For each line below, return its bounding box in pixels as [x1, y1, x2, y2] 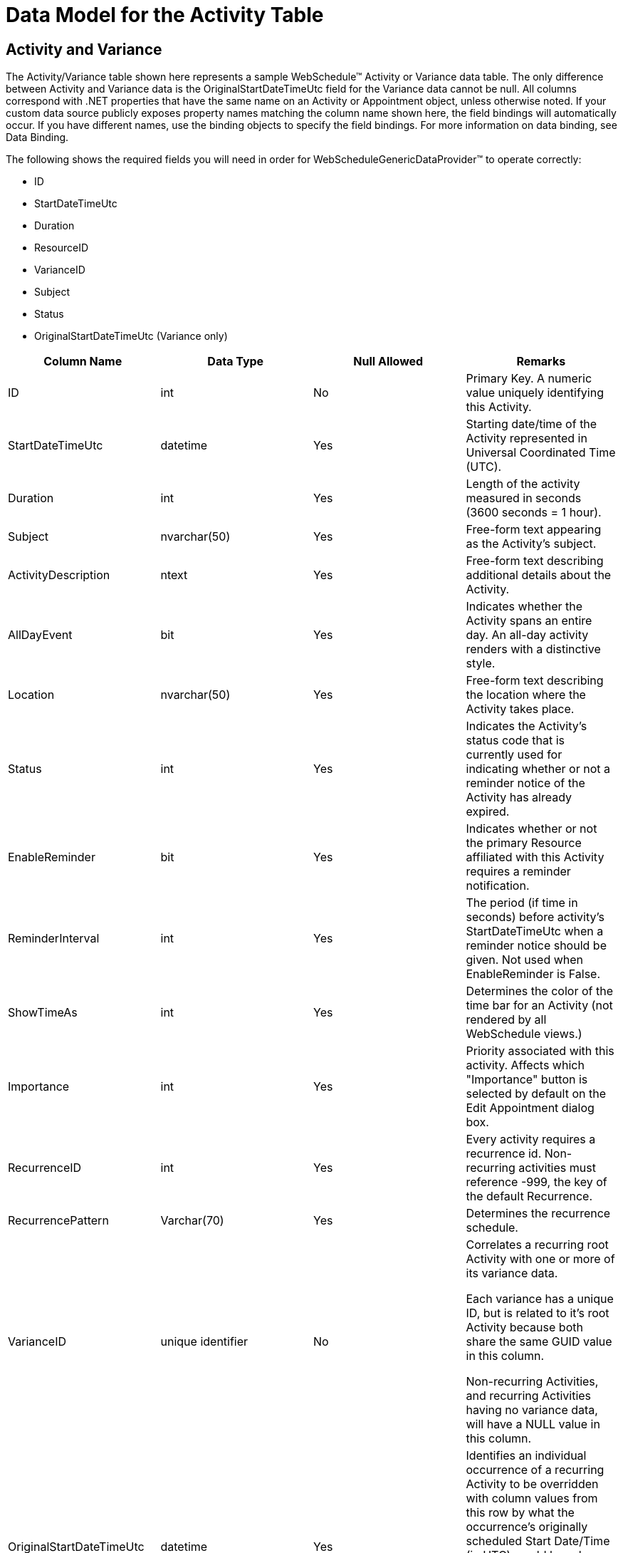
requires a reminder [466, 864, 571, 879]
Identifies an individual [466, 1448, 587, 1463]
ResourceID [34, 241, 89, 254]
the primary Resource [466, 836, 582, 851]
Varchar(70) [160, 1213, 224, 1228]
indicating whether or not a [466, 762, 610, 776]
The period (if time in [466, 895, 578, 910]
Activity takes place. [466, 702, 575, 717]
